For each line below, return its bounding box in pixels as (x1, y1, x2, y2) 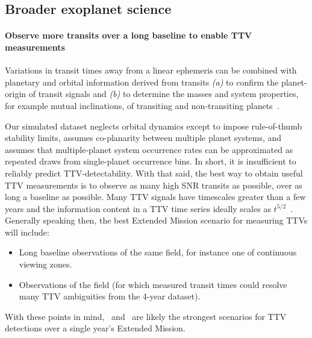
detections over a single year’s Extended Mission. (5, 322, 186, 334)
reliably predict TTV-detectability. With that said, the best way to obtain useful (5, 166, 303, 179)
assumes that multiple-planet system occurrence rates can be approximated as (5, 143, 293, 155)
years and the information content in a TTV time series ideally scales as (5, 202, 271, 214)
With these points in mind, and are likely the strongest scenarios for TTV (5, 310, 287, 322)
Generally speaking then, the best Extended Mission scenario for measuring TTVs (5, 214, 308, 227)
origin (5, 87, 27, 100)
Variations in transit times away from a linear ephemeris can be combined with (5, 64, 297, 77)
